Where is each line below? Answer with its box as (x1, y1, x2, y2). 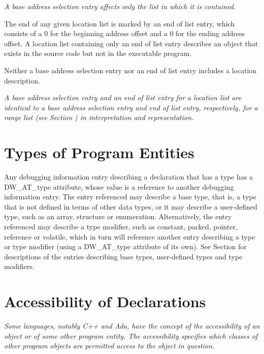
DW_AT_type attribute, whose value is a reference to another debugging (4, 181, 234, 192)
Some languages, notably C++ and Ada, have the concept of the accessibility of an (4, 320, 260, 331)
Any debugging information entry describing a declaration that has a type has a (4, 171, 253, 182)
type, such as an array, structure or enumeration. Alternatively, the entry (4, 211, 232, 222)
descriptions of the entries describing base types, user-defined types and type (4, 251, 243, 261)
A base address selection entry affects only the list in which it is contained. (4, 1, 236, 11)
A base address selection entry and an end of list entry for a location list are (4, 92, 242, 103)
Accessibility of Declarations (4, 291, 206, 312)
